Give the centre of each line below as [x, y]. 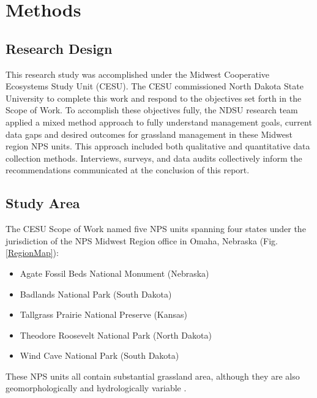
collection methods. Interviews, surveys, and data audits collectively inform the [154, 158]
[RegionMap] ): [32, 253]
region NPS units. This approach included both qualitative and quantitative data [158, 146]
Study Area [43, 203]
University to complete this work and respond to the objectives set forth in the [154, 98]
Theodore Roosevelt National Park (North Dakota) [116, 335]
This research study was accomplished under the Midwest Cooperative [138, 74]
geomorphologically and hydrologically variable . [96, 388]
